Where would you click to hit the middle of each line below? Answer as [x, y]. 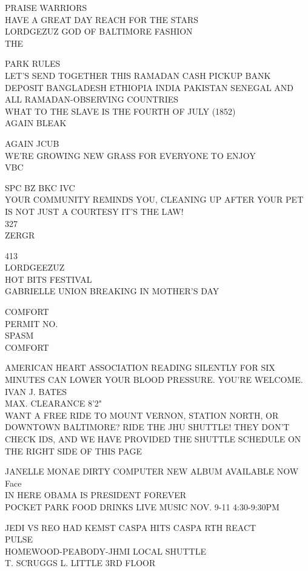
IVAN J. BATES [36, 391]
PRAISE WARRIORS [46, 7]
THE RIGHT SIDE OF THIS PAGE [73, 451]
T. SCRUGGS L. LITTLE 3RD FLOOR [80, 563]
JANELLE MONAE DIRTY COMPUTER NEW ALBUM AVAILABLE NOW [152, 471]
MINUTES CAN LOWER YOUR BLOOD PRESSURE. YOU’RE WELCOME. [154, 380]
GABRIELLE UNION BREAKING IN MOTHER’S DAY [112, 291]
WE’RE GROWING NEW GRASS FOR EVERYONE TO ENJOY [130, 155]
